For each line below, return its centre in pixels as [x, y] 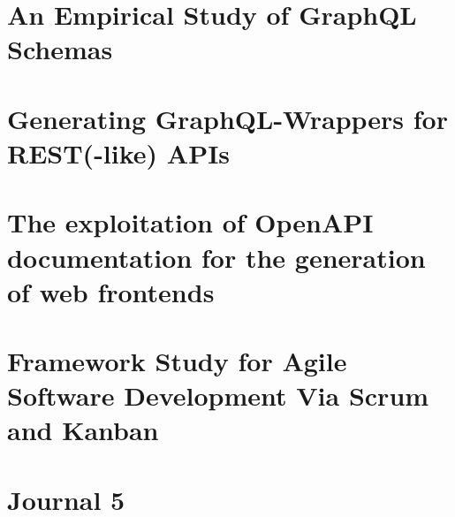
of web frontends [111, 291]
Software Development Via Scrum [218, 395]
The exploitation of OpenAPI [190, 222]
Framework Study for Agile [177, 361]
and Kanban [83, 430]
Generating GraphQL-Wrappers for [227, 118]
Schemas [60, 49]
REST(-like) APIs [119, 152]
